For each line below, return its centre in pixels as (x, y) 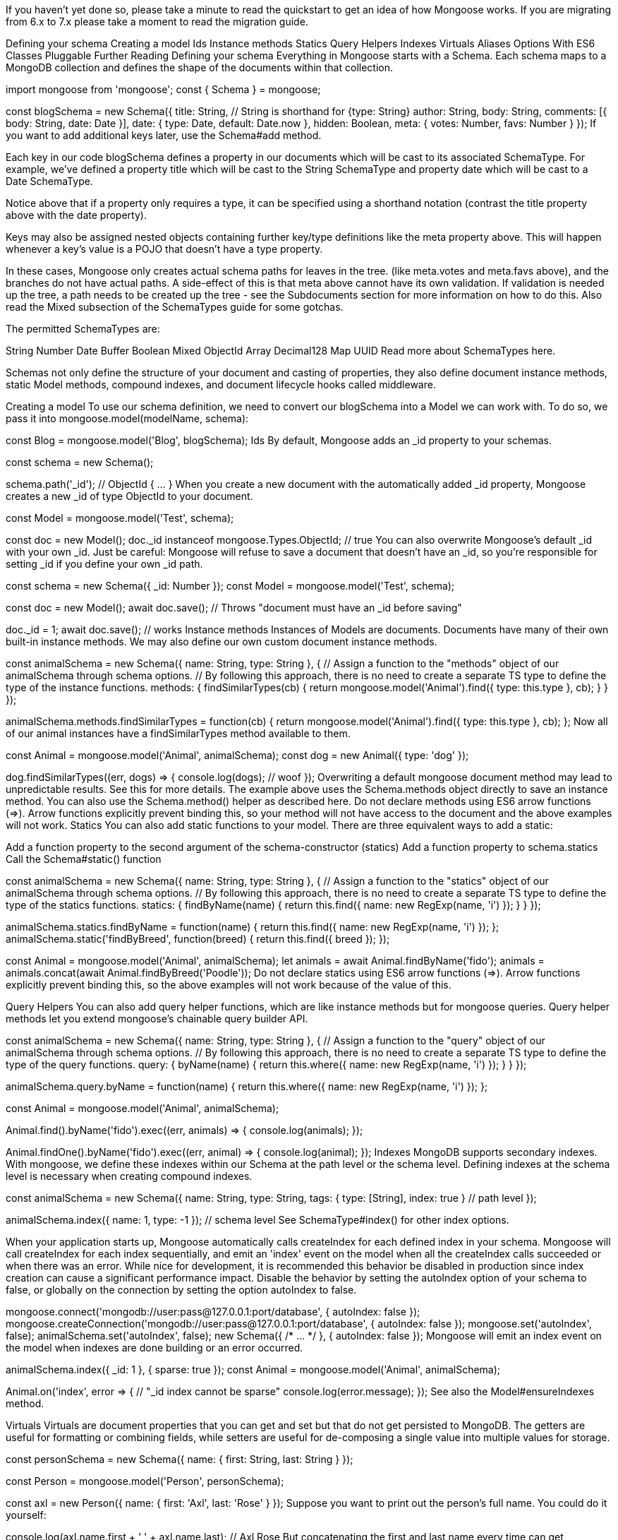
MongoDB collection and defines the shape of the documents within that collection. (200, 67)
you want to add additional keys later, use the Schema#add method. (164, 135)
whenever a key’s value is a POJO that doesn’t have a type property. (164, 249)
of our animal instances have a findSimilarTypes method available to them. (178, 733)
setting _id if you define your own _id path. (104, 564)
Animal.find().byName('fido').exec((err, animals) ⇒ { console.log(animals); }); (184, 1130)
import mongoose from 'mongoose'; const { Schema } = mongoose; (163, 89)
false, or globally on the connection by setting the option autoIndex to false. (181, 1290)
